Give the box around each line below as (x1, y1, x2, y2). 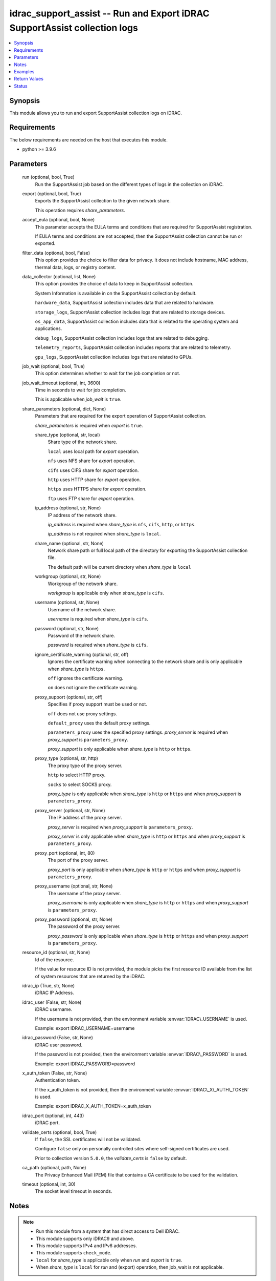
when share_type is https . (48, 666, 105, 672)
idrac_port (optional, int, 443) (22, 1112, 84, 1119)
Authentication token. (35, 1077, 80, 1083)
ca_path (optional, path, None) (22, 1165, 86, 1171)
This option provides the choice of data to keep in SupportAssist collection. (35, 281, 194, 287)
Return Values (14, 76, 43, 82)
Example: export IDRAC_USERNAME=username (35, 1025, 135, 1031)
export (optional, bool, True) (22, 191, 81, 197)
